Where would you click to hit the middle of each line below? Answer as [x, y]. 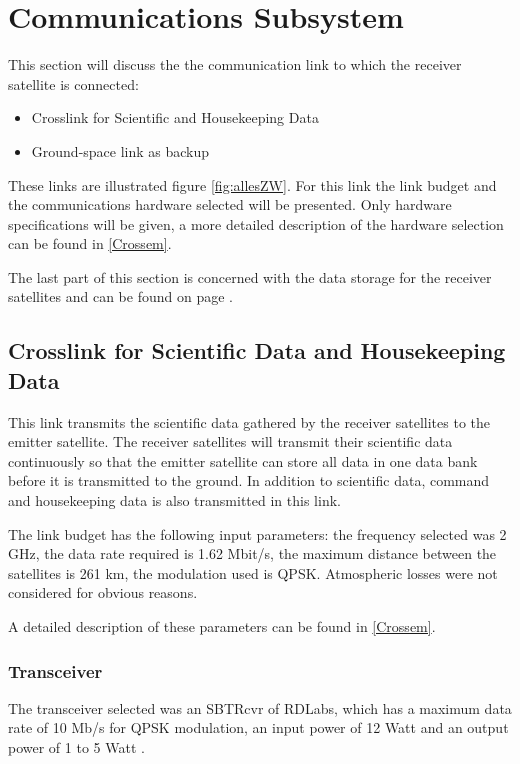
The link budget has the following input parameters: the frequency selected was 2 [257, 533]
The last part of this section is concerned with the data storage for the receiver [250, 276]
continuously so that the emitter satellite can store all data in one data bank [243, 460]
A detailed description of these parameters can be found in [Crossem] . [222, 626]
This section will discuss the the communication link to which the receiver [235, 64]
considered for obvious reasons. [103, 592]
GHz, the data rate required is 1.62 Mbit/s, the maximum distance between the [252, 553]
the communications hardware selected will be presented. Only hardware [230, 204]
